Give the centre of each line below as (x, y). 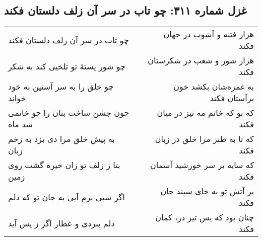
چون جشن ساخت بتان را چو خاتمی (69, 113)
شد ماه (20, 124)
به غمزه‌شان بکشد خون (214, 87)
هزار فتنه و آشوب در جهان (209, 34)
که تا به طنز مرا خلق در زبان (204, 139)
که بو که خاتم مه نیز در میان (205, 113)
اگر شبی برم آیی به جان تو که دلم (67, 197)
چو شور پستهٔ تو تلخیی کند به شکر (67, 66)
